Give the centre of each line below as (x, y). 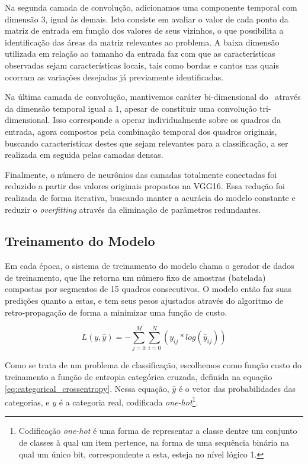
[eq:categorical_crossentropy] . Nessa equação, (87, 388)
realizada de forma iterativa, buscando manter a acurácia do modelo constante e (150, 197)
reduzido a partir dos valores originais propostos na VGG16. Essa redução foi (145, 186)
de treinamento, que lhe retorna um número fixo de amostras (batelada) (135, 277)
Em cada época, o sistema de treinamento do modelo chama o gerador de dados (150, 266)
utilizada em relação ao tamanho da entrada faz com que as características (140, 53)
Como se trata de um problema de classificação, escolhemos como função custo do (153, 365)
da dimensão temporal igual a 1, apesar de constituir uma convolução (131, 108)
